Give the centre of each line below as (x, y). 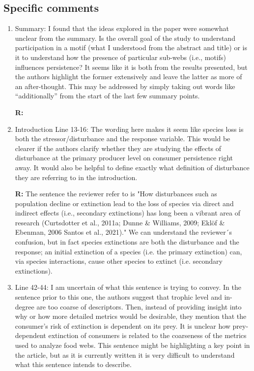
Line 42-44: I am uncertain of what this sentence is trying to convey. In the (128, 287)
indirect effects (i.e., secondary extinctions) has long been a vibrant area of (127, 213)
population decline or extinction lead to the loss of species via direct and (124, 203)
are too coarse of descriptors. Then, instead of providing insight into (139, 306)
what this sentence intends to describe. (73, 364)
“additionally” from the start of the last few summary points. (107, 96)
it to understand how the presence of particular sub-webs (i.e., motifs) (120, 57)
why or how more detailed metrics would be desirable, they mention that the (131, 316)
